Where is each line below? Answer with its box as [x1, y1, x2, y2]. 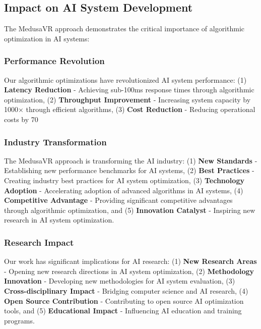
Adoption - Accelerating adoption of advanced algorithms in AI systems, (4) [4, 185, 243, 195]
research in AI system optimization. [4, 214, 114, 225]
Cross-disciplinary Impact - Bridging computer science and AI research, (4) [4, 285, 248, 296]
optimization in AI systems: [4, 33, 90, 43]
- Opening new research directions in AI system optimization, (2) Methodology [4, 265, 254, 276]
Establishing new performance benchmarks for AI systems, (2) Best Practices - [4, 165, 254, 176]
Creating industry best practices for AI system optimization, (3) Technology [4, 175, 244, 185]
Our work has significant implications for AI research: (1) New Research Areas [4, 256, 257, 266]
